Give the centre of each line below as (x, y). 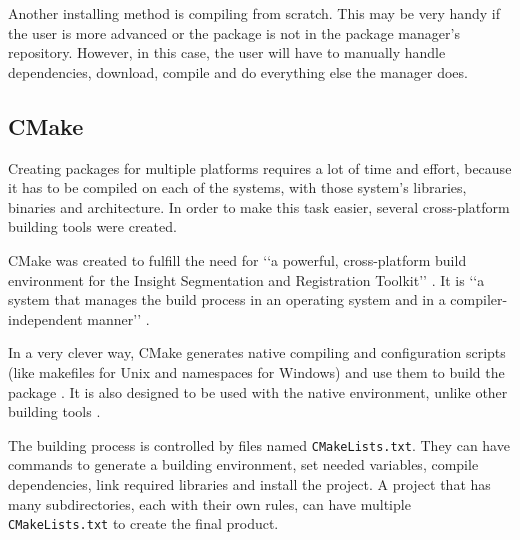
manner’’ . (118, 318)
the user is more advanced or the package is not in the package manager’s (234, 32)
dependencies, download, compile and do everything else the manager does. (238, 71)
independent (45, 318)
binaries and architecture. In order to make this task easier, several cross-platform (259, 206)
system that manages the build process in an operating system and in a (227, 299)
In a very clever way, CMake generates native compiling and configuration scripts (257, 352)
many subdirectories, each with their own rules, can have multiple (209, 503)
